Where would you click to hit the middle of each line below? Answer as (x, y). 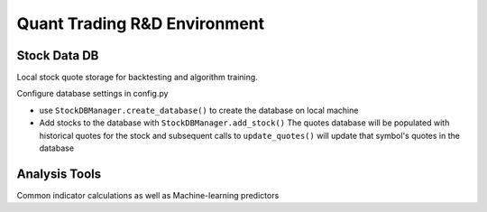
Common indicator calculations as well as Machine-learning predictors (148, 195)
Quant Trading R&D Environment (141, 23)
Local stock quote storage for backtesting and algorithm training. (138, 78)
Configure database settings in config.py (92, 94)
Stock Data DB (58, 55)
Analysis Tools (59, 174)
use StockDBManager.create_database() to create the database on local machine (199, 110)
